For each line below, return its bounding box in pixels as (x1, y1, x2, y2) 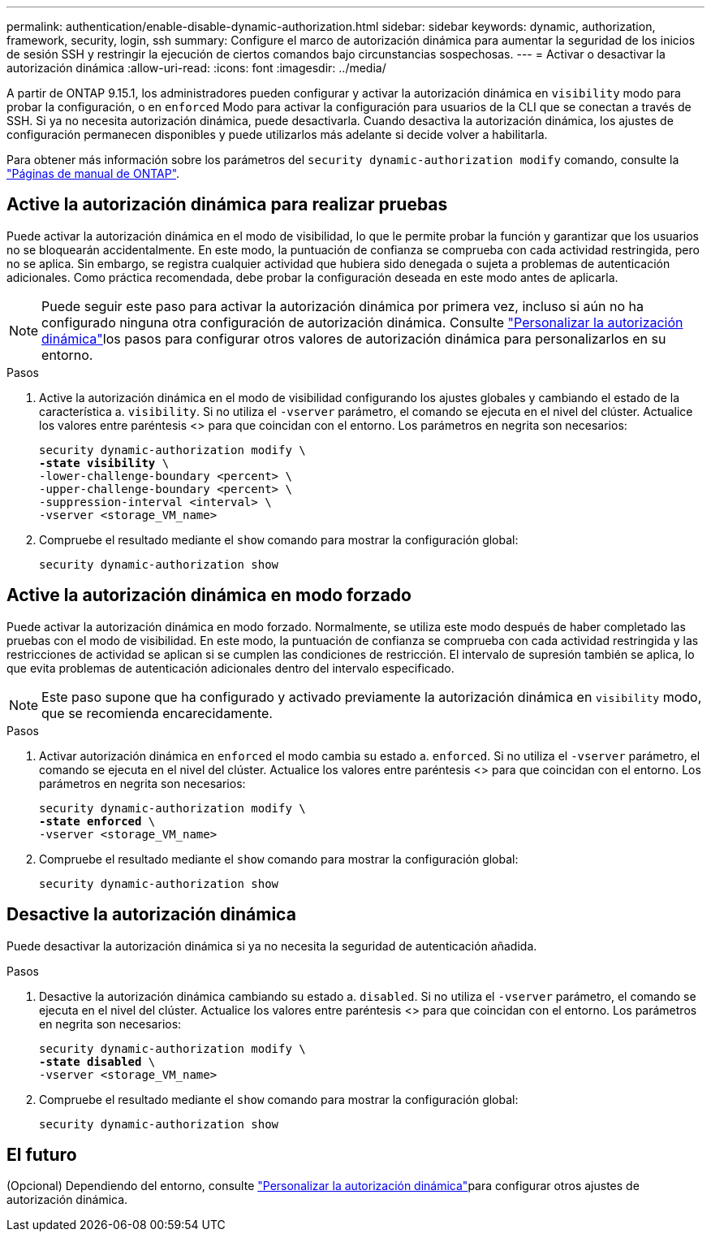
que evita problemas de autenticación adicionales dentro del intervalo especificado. (6, 660, 455, 675)
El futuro (6, 1144, 77, 1165)
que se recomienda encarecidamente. (41, 704, 273, 721)
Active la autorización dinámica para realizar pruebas (6, 194, 448, 215)
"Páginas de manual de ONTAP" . (6, 167, 180, 180)
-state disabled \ (39, 1054, 156, 1068)
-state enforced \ (39, 814, 156, 828)
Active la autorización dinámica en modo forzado (6, 585, 412, 606)
